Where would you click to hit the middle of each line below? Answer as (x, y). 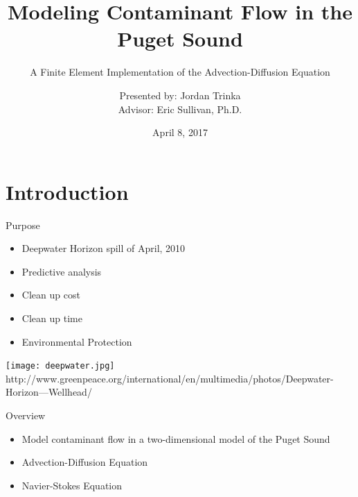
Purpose (23, 225)
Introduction (67, 191)
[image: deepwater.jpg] (60, 366)
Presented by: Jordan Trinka (180, 95)
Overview (26, 415)
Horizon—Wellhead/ (49, 392)
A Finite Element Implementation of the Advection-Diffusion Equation (180, 72)
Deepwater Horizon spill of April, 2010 (104, 248)
